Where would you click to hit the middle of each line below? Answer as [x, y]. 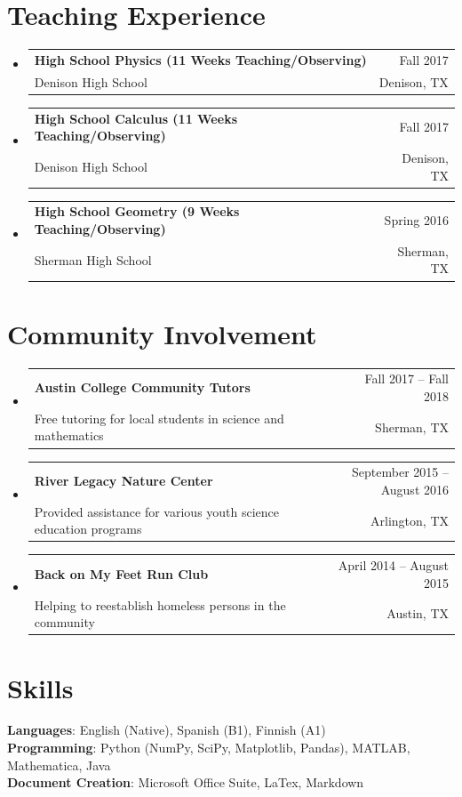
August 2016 [414, 489]
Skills [40, 687]
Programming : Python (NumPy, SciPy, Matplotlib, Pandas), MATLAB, [209, 748]
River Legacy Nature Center [123, 481]
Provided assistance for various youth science [157, 511]
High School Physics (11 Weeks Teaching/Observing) [200, 59]
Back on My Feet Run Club [121, 573]
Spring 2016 [416, 220]
